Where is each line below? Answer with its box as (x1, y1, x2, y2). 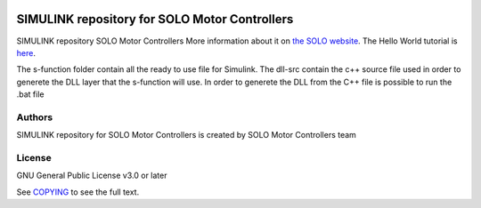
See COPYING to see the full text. (16, 187, 140, 197)
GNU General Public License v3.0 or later (16, 170, 167, 181)
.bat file (16, 89, 45, 100)
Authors (16, 111, 53, 124)
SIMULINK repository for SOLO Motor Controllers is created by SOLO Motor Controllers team (16, 130, 356, 140)
